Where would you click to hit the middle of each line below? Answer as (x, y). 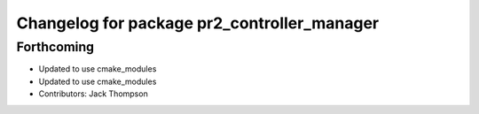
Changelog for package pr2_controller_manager (198, 23)
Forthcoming (55, 47)
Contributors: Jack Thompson (93, 94)
